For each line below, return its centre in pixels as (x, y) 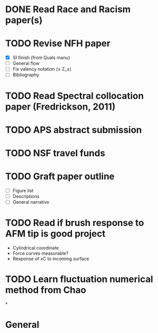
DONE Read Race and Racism (68, 9)
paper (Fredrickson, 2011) (60, 107)
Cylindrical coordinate (36, 248)
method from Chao (46, 290)
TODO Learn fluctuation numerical (79, 279)
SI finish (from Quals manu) (41, 58)
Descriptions (26, 196)
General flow (26, 63)
